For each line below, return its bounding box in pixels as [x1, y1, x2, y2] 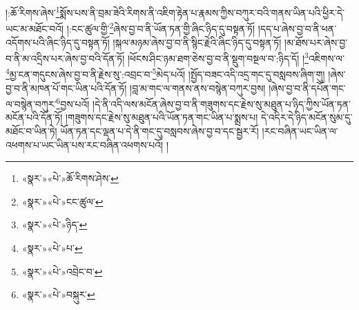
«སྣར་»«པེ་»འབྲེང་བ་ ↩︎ [21, 264, 103, 278]
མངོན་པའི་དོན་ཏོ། [6, 110, 63, 125]
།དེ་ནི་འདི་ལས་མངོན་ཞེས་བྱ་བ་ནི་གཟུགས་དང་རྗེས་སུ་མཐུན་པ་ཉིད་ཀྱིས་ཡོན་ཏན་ [93, 96, 351, 111]
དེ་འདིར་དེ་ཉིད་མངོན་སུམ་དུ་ [261, 110, 353, 125]
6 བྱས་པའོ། [56, 95, 90, 111]
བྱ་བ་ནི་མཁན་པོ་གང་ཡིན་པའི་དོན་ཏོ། [6, 80, 127, 95]
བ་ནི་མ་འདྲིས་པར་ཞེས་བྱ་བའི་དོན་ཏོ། [6, 51, 125, 65]
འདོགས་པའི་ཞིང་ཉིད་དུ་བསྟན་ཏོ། [6, 35, 110, 49]
